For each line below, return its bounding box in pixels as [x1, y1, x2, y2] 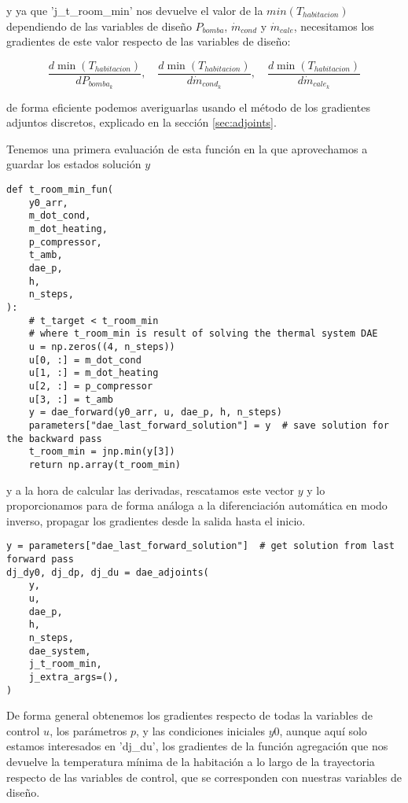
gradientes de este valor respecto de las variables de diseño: [6, 33, 291, 50]
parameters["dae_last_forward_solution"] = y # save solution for [28, 419, 389, 431]
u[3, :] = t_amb [28, 393, 114, 405]
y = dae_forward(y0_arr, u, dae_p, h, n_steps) [28, 407, 282, 418]
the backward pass [6, 433, 102, 444]
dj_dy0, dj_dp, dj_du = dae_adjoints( [6, 566, 209, 578]
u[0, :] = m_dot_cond [28, 354, 142, 366]
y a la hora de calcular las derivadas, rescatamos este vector [6, 481, 295, 498]
